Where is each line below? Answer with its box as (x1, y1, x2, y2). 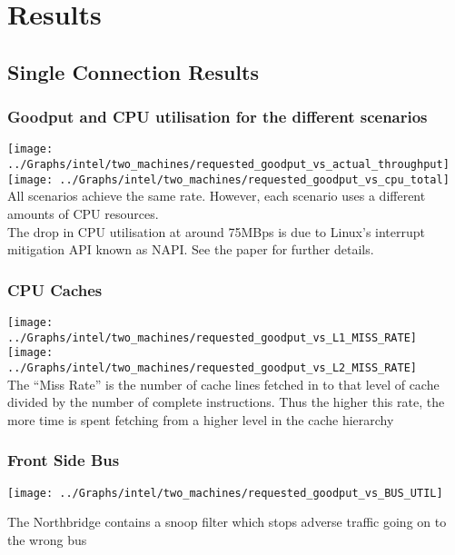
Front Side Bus (7, 449, 120, 471)
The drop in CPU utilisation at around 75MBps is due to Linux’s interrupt (7, 222, 425, 241)
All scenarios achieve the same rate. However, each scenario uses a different (7, 186, 426, 205)
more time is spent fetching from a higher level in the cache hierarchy (7, 410, 394, 429)
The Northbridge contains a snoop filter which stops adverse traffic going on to (7, 512, 447, 531)
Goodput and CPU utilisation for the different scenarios (7, 105, 428, 128)
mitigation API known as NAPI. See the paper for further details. (7, 240, 374, 259)
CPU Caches (7, 278, 103, 301)
